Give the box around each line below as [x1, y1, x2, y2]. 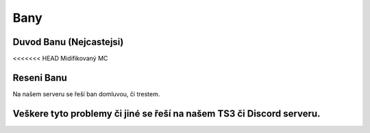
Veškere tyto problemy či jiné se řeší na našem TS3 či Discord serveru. [12, 108, 321, 119]
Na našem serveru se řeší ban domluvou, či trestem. [12, 89, 160, 98]
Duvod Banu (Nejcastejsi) [12, 36, 124, 48]
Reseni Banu [12, 72, 68, 83]
